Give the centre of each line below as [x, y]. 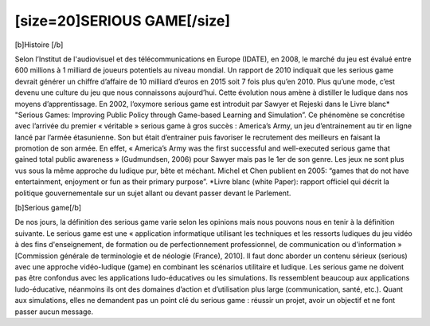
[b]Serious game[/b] [48, 208]
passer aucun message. [54, 312]
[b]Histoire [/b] [39, 45]
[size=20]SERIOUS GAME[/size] [123, 21]
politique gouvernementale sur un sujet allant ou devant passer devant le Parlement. [153, 193]
